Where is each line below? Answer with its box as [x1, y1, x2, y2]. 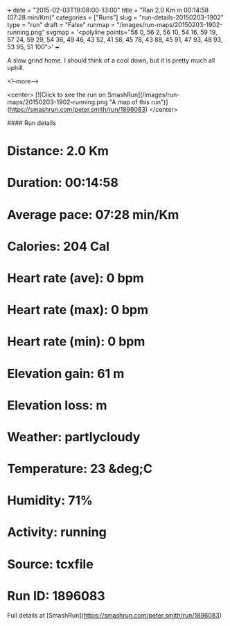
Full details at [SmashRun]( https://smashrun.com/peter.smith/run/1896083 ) [7, 611, 222, 619]
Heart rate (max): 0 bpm [7, 302, 149, 318]
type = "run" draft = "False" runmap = [7, 21, 116, 28]
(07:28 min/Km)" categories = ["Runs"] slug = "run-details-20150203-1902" [7, 13, 224, 22]
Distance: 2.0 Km [7, 143, 109, 159]
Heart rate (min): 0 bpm [7, 333, 145, 349]
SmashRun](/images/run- [107, 90, 180, 99]
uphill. [7, 64, 25, 72]
